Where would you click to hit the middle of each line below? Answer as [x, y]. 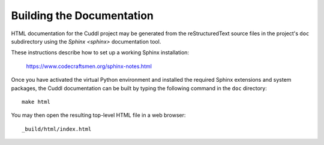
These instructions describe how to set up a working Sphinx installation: [100, 53]
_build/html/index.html [57, 129]
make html [36, 102]
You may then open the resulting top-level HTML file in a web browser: [98, 115]
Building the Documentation [82, 16]
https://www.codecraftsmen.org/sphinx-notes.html [89, 66]
